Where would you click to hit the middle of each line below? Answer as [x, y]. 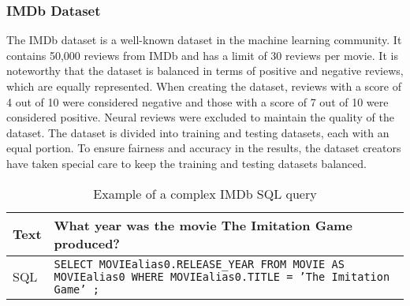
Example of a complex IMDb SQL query [205, 193]
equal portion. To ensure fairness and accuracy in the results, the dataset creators [204, 148]
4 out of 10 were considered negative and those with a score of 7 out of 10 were [198, 101]
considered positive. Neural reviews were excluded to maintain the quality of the [200, 117]
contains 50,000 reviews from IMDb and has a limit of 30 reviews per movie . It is [202, 55]
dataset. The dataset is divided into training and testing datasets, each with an [198, 132]
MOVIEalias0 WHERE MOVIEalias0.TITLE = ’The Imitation [222, 276]
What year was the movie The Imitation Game [203, 225]
